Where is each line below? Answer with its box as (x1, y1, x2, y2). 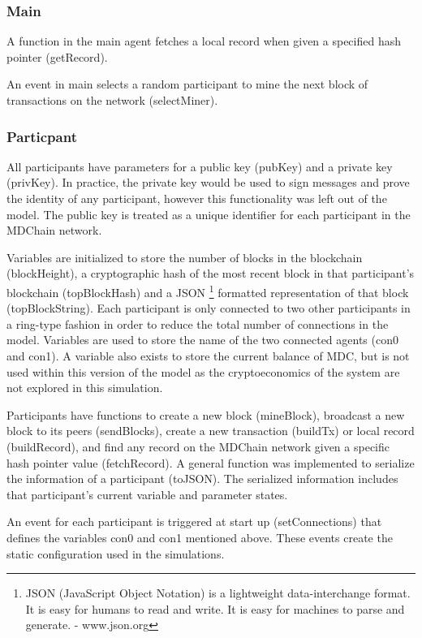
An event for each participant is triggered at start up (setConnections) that (6, 513, 382, 530)
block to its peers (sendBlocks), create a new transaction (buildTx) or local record (6, 422, 415, 439)
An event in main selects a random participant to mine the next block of (6, 75, 368, 93)
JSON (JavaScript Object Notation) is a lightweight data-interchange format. (25, 584, 411, 601)
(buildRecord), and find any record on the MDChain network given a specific (6, 438, 390, 455)
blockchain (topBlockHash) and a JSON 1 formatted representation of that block (6, 281, 409, 300)
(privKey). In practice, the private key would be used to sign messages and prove (6, 174, 410, 191)
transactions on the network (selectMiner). (6, 92, 218, 108)
